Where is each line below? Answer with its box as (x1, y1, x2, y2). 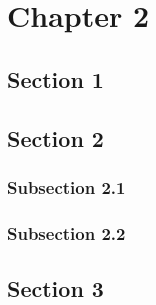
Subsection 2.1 (7, 174, 126, 199)
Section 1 (7, 63, 104, 94)
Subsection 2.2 (7, 220, 126, 245)
